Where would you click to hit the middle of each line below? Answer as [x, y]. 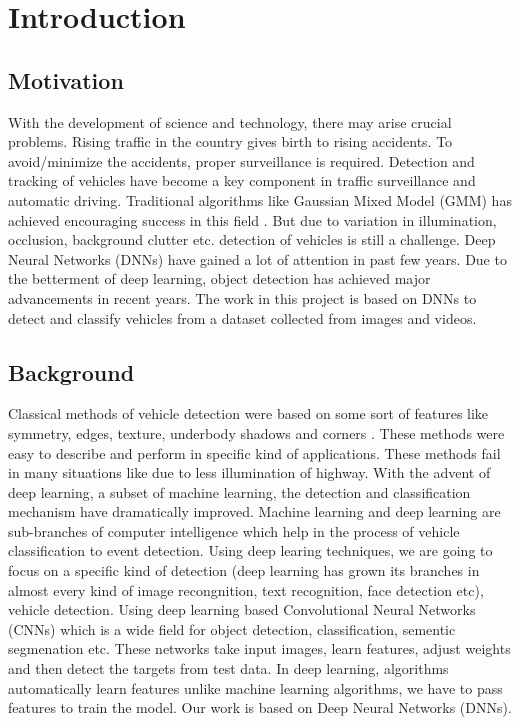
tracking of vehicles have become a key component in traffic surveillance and [242, 180]
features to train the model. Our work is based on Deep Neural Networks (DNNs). [260, 707]
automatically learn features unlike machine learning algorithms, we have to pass [255, 687]
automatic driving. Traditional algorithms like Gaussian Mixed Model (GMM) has [260, 199]
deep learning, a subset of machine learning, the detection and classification [239, 491]
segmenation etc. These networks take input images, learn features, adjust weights [259, 648]
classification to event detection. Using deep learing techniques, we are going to [250, 550]
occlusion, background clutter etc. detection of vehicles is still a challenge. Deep [252, 239]
